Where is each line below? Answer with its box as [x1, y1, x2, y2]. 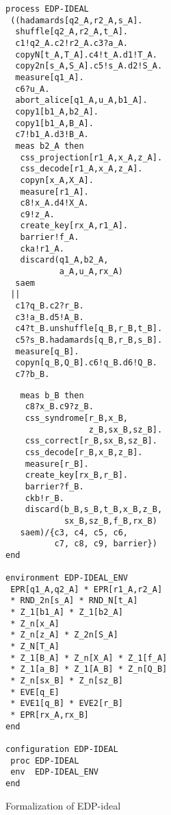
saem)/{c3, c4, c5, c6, [20, 527, 128, 537]
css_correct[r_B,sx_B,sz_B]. [25, 436, 157, 446]
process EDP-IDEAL [5, 4, 89, 14]
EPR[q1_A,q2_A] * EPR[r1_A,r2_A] [10, 584, 163, 594]
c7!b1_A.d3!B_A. [15, 130, 89, 140]
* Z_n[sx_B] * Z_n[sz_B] [10, 676, 123, 686]
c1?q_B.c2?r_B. [15, 301, 84, 311]
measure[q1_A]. [15, 72, 84, 82]
